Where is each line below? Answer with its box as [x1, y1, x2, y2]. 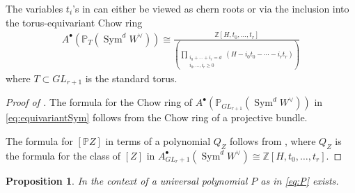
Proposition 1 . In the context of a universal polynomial [6, 173, 248, 187]
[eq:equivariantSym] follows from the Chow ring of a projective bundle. [6, 110, 308, 125]
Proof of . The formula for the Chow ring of [6, 95, 193, 109]
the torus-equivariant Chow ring [6, 15, 143, 29]
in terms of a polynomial [105, 133, 211, 148]
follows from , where [229, 133, 316, 148]
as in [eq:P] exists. [260, 173, 339, 187]
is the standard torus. [85, 70, 177, 85]
